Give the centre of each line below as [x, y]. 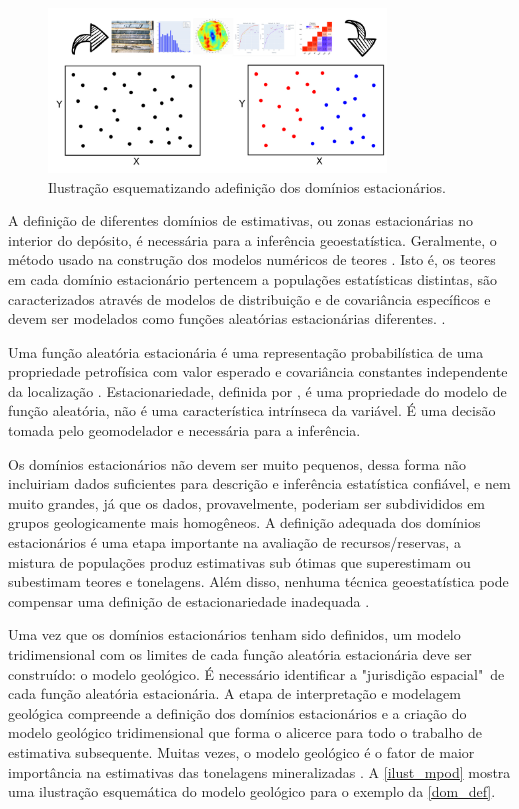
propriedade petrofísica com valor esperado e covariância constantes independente [258, 371]
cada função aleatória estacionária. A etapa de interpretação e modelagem [234, 693]
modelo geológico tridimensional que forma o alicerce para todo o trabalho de [245, 732]
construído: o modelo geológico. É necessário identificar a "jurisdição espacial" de [256, 673]
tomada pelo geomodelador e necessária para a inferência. [184, 430]
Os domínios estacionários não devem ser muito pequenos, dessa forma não [237, 463]
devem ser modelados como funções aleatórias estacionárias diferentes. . [227, 318]
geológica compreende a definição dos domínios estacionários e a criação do [237, 712]
